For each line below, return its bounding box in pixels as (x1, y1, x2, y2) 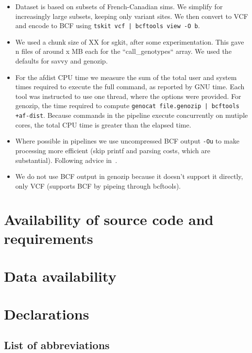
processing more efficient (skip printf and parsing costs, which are (15, 145, 210, 155)
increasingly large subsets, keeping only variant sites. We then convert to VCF (15, 11, 248, 21)
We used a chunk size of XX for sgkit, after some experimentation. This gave (15, 36, 244, 47)
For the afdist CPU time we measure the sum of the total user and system (15, 72, 237, 82)
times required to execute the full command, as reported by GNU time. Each (15, 81, 245, 92)
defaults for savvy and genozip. (15, 56, 108, 66)
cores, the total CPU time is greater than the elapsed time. (15, 119, 191, 129)
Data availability (4, 266, 117, 286)
